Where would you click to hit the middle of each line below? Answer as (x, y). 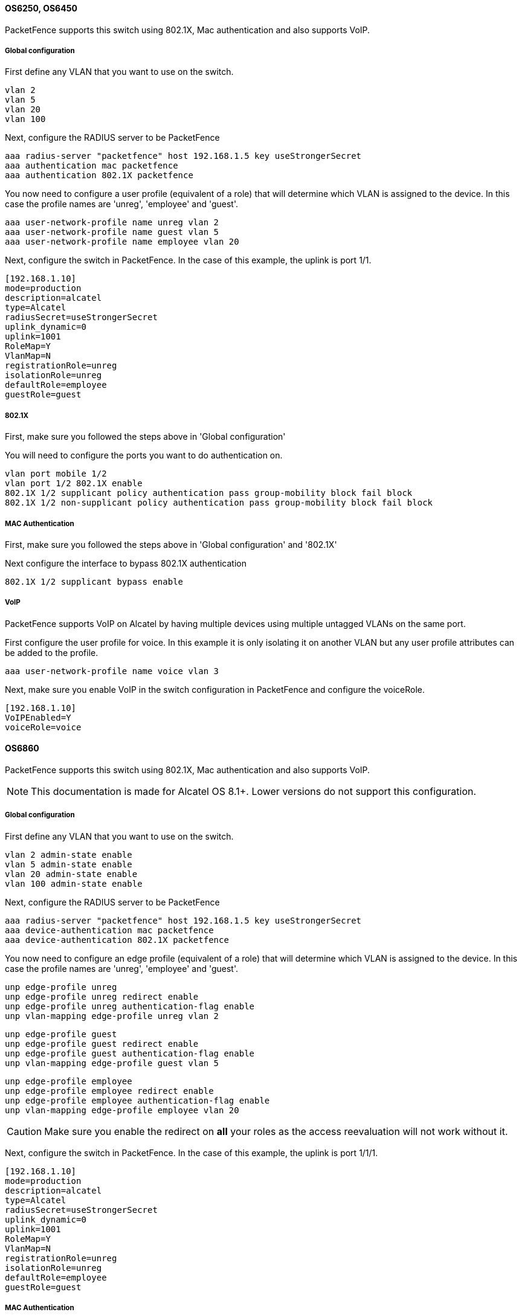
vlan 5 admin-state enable (69, 864)
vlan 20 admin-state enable (71, 874)
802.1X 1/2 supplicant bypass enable (94, 581)
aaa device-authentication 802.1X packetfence (117, 940)
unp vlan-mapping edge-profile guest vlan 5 (112, 1063)
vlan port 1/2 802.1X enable (74, 484)
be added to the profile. (52, 652)
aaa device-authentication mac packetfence (109, 930)
